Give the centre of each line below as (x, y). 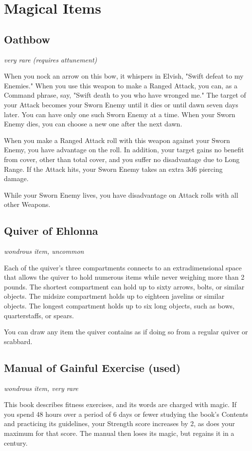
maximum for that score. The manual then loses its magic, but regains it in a (119, 433)
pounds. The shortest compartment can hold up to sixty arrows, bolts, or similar (124, 286)
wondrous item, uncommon (44, 251)
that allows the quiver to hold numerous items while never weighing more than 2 (124, 277)
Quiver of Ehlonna (51, 231)
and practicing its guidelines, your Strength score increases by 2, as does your (119, 423)
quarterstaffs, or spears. (39, 315)
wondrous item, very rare (41, 388)
